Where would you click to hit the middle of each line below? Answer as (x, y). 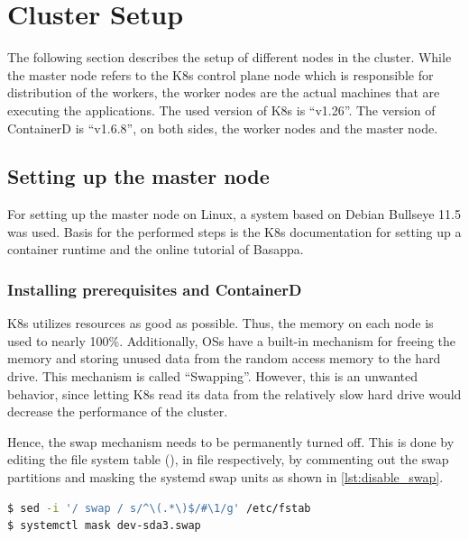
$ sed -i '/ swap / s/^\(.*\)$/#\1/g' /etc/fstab (159, 508)
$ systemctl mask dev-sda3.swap (104, 526)
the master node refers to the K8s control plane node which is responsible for (221, 74)
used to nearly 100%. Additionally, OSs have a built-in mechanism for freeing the (232, 340)
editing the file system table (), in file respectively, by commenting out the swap (228, 459)
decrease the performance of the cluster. (118, 411)
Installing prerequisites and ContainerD (155, 289)
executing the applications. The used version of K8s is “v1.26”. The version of (221, 110)
